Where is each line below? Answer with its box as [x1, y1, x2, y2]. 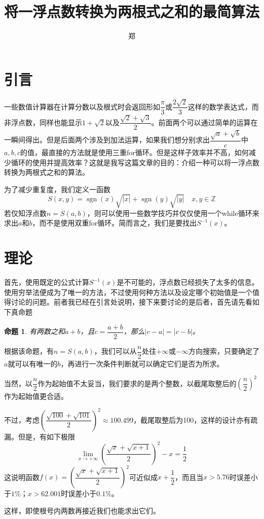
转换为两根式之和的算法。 [4, 167, 89, 177]
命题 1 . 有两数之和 [4, 326, 65, 336]
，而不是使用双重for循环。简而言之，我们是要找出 [32, 217, 197, 228]
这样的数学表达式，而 [187, 101, 259, 112]
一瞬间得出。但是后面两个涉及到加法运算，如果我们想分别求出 [4, 134, 210, 145]
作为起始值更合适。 [4, 390, 68, 401]
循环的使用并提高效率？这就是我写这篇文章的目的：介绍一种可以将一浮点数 [11, 157, 259, 167]
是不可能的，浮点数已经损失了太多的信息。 [117, 277, 259, 287]
